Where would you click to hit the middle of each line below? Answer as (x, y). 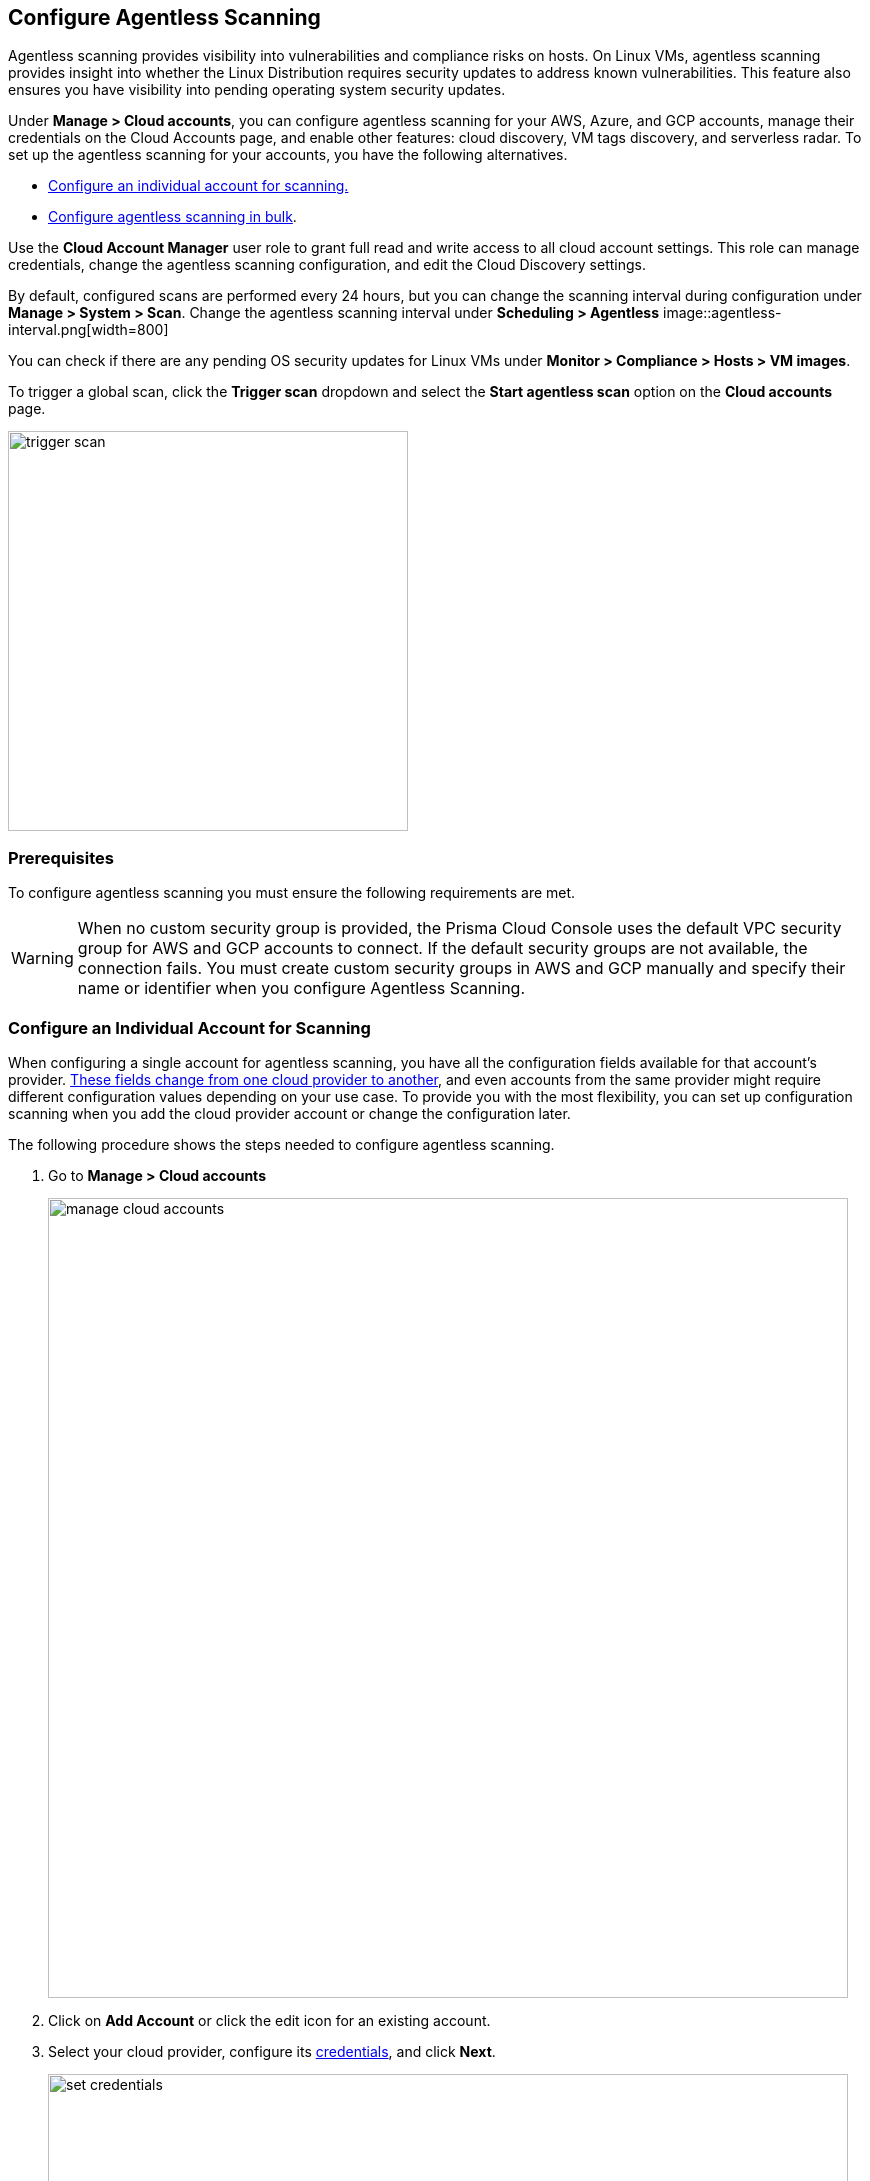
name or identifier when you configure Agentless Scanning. (301, 988)
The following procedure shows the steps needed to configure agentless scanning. (281, 1144)
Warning (42, 958)
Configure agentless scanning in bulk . (172, 217)
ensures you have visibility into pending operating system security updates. (257, 90)
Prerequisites (61, 857)
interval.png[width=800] (88, 330)
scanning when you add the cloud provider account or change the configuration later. (289, 1113)
